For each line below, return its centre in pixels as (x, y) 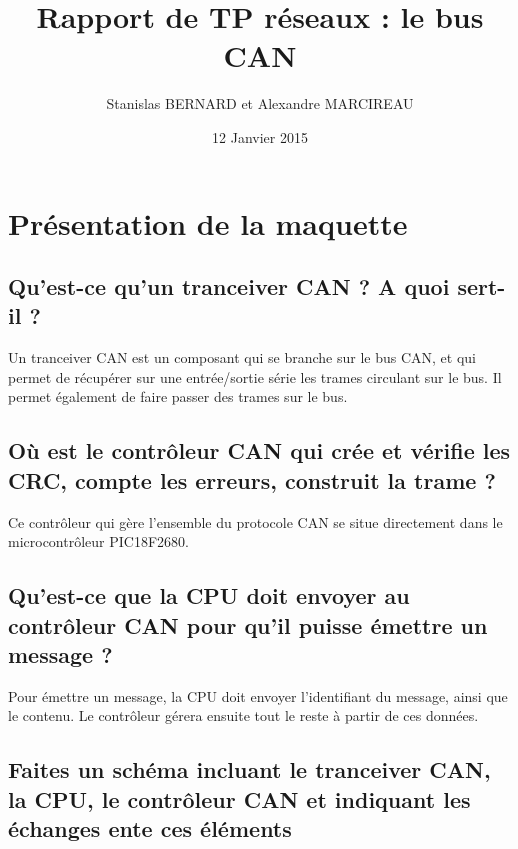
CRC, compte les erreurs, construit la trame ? (252, 479)
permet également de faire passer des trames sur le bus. (178, 396)
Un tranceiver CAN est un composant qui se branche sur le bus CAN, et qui (242, 357)
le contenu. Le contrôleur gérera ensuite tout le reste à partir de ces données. (243, 715)
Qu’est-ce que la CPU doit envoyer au (209, 595)
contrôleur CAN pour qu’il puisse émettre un (248, 624)
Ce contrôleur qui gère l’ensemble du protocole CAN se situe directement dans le (255, 521)
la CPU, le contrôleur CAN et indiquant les (239, 798)
